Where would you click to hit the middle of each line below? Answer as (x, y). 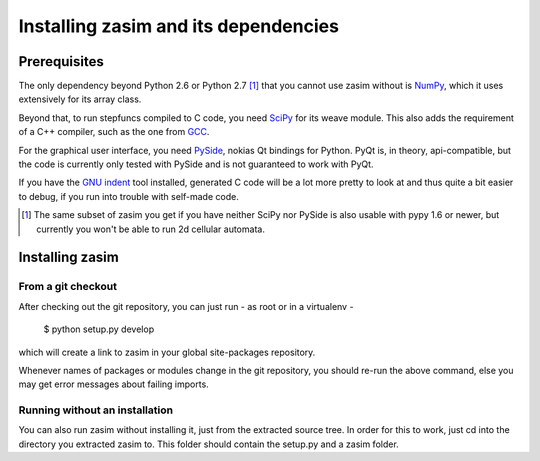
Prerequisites (61, 61)
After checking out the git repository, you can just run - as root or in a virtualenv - (186, 306)
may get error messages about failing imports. (113, 384)
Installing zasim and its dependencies (179, 26)
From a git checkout (67, 287)
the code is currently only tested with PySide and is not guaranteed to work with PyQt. (196, 164)
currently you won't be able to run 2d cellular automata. (150, 229)
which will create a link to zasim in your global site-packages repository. (167, 352)
